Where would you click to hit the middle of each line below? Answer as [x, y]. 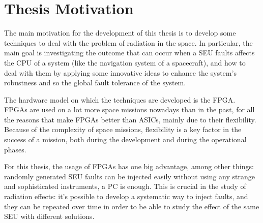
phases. [15, 149]
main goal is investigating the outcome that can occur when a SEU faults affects [129, 53]
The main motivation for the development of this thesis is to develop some [120, 33]
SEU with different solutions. [49, 216]
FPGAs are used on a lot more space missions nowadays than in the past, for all [129, 109]
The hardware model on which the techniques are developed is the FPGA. [120, 99]
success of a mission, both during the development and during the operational [125, 139]
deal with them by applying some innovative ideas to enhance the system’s [120, 72]
